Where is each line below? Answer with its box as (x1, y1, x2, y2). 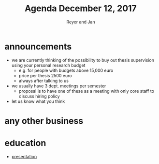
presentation (11, 153, 37, 159)
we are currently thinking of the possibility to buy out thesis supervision (11, 57, 154, 63)
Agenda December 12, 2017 (24, 3, 137, 14)
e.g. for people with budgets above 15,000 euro (18, 67, 114, 73)
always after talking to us (18, 78, 69, 83)
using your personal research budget (11, 62, 86, 68)
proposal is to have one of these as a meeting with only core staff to (18, 88, 154, 94)
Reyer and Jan (66, 19, 95, 25)
